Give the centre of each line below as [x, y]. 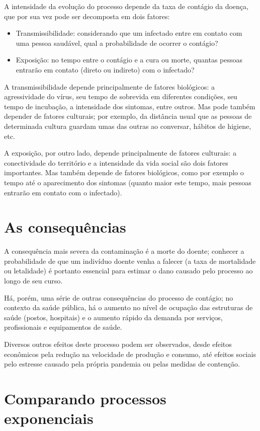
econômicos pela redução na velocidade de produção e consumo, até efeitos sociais [130, 354]
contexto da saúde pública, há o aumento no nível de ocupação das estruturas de [128, 307]
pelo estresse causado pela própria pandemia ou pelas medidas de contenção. [122, 364]
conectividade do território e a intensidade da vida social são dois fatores [116, 162]
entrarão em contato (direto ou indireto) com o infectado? [105, 69]
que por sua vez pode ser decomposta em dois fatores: [87, 16]
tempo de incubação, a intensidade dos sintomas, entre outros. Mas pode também [130, 106]
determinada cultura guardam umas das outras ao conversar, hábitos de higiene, [128, 126]
